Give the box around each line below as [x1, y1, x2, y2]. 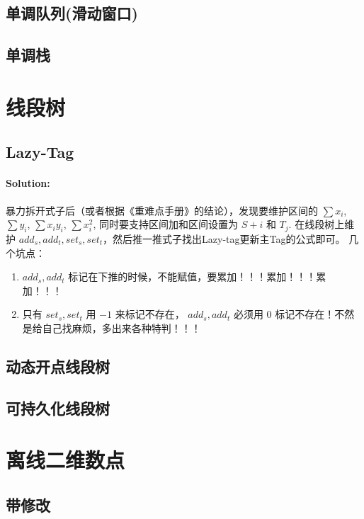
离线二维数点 [6, 445, 125, 474]
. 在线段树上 [288, 217, 345, 232]
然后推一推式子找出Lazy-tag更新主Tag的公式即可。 [113, 231, 346, 246]
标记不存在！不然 [275, 307, 355, 321]
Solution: [6, 176, 50, 190]
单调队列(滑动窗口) [6, 2, 138, 24]
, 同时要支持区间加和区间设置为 [93, 217, 239, 232]
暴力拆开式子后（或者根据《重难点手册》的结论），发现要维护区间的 [6, 203, 318, 217]
